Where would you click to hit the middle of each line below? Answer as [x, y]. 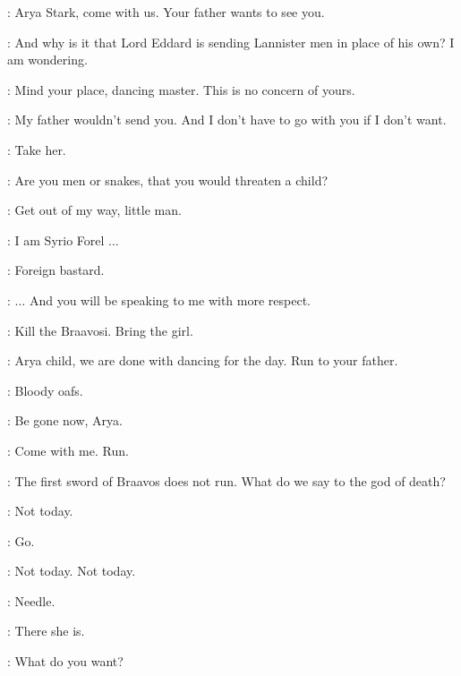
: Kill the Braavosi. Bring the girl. [100, 330]
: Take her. [37, 149]
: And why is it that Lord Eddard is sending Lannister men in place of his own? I [231, 42]
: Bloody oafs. [45, 390]
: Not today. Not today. [72, 571]
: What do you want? [65, 661]
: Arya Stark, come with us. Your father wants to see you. [166, 12]
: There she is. [46, 631]
